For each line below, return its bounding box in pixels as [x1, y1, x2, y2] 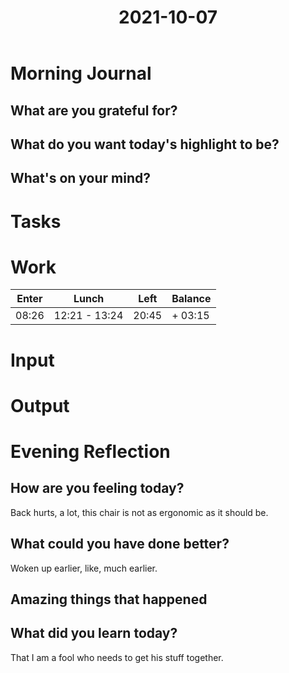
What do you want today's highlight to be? [10, 136, 280, 153]
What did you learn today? [10, 625, 178, 642]
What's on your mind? [10, 170, 152, 187]
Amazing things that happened [10, 591, 208, 608]
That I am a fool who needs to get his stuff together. [10, 651, 224, 663]
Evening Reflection [10, 441, 171, 463]
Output [10, 394, 70, 417]
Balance [171, 292, 212, 306]
